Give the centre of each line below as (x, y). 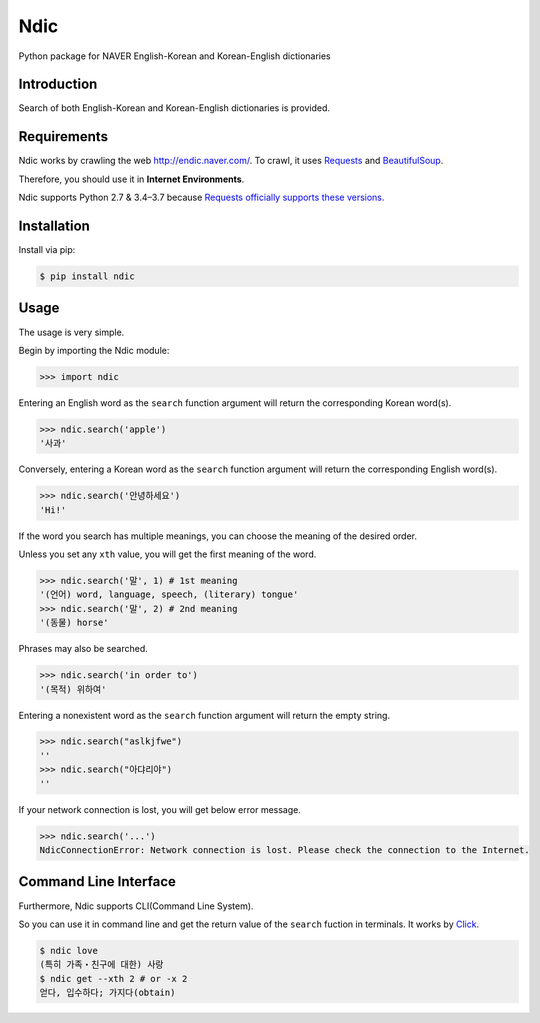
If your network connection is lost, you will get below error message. (160, 809)
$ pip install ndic (87, 276)
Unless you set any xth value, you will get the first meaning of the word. (167, 554)
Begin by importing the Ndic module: (94, 350)
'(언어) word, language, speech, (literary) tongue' (169, 594)
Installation (54, 225)
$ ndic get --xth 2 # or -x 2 (113, 978)
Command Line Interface (97, 881)
